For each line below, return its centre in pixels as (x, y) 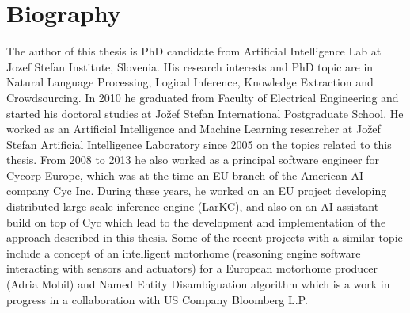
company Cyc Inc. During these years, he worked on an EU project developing (197, 191)
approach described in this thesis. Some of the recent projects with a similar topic (205, 237)
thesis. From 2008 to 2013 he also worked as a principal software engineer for (193, 160)
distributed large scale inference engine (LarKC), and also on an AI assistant (193, 206)
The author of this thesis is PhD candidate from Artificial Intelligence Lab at (194, 51)
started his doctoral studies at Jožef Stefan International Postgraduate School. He (205, 113)
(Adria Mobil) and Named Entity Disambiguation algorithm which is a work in (198, 284)
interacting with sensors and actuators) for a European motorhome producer (192, 268)
